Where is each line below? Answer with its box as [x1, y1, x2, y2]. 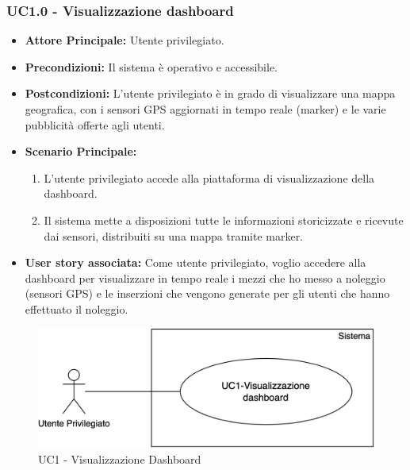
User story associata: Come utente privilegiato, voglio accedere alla [25, 254, 366, 271]
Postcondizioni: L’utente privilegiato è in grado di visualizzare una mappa [25, 85, 396, 102]
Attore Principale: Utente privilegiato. [25, 32, 224, 48]
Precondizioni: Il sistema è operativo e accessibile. [25, 58, 278, 75]
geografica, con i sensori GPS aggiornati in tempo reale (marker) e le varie [25, 101, 386, 117]
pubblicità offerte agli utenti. [25, 116, 165, 133]
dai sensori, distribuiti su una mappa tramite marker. [44, 227, 304, 244]
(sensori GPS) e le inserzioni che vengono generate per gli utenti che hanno [25, 285, 390, 302]
